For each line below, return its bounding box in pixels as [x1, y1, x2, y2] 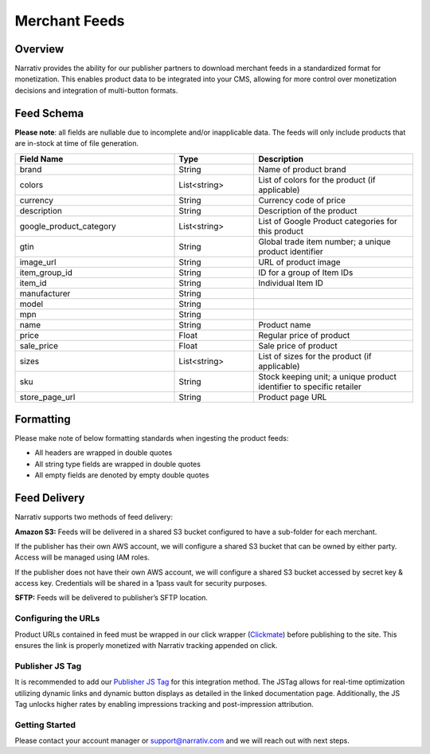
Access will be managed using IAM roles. [14, 552, 150, 562]
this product [258, 226, 304, 237]
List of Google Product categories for [258, 215, 398, 226]
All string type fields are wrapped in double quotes [34, 459, 201, 469]
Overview [14, 42, 64, 56]
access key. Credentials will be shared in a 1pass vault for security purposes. [14, 579, 268, 588]
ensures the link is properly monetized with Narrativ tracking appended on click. [14, 641, 278, 650]
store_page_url [19, 391, 76, 403]
